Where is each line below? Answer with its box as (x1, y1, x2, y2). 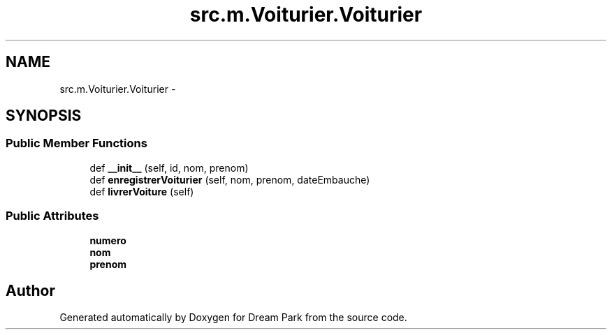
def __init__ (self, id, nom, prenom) (89, 161, 249, 174)
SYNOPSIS (6, 107, 82, 125)
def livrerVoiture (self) (89, 185, 194, 198)
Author (6, 281, 55, 299)
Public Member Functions (6, 136, 147, 151)
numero (89, 234, 126, 246)
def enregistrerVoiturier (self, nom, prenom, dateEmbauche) (89, 173, 370, 186)
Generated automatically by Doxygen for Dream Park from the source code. (59, 311, 407, 324)
